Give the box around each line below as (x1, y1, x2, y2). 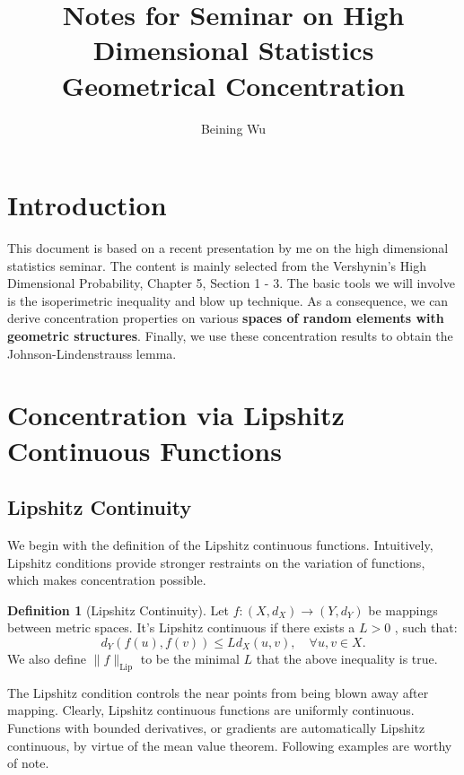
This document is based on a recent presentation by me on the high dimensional (7, 239, 449, 257)
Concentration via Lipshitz (7, 396, 345, 433)
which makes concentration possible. (7, 570, 206, 589)
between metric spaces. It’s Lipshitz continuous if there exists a (7, 618, 355, 637)
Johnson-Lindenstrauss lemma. (7, 344, 177, 362)
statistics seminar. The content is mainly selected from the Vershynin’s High (7, 256, 426, 274)
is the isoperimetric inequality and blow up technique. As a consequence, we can (7, 291, 449, 309)
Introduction (7, 187, 167, 223)
